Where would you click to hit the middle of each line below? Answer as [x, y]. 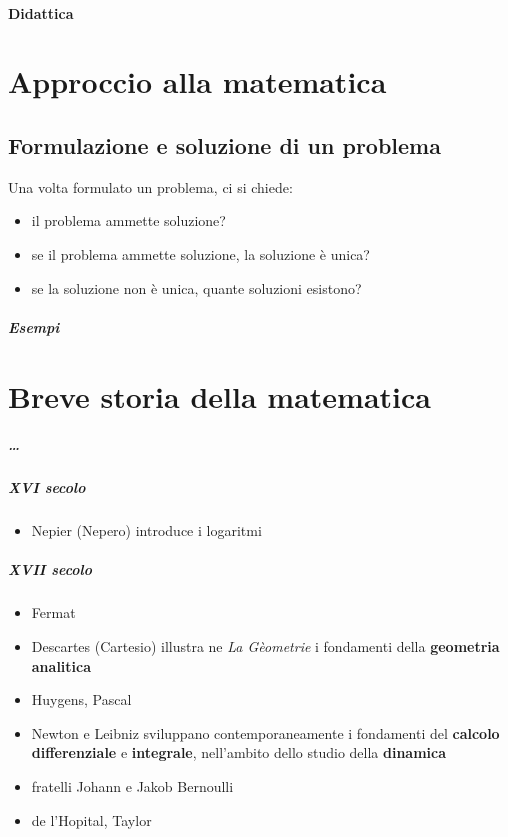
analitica [61, 665]
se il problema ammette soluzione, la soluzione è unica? [200, 253]
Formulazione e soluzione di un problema [224, 144]
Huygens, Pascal [81, 699]
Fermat [53, 612]
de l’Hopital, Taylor [91, 819]
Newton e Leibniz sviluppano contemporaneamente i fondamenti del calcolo [265, 732]
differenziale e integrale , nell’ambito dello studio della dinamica [239, 752]
